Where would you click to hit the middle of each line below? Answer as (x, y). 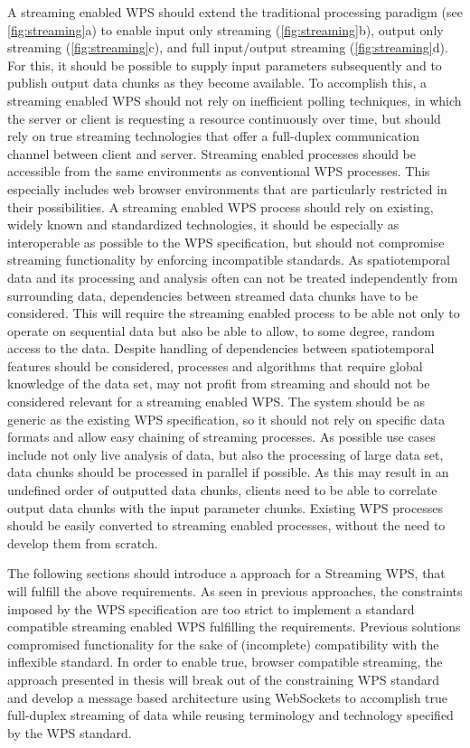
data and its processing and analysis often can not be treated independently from (233, 277)
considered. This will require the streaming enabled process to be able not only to (234, 313)
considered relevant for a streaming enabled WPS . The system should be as (216, 402)
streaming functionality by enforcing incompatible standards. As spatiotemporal (229, 260)
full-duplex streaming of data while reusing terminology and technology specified (230, 715)
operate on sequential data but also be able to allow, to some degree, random (221, 330)
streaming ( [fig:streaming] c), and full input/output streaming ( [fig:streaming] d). (228, 47)
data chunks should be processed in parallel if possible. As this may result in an (228, 472)
